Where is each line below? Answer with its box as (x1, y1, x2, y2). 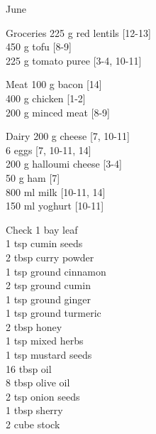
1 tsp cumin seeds (6, 236, 83, 251)
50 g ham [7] (6, 170, 60, 185)
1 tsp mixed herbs (6, 333, 84, 348)
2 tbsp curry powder (6, 249, 94, 264)
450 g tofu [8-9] (6, 39, 72, 54)
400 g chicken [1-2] (6, 90, 86, 105)
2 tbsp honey (6, 319, 62, 334)
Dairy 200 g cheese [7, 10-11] (6, 129, 130, 143)
